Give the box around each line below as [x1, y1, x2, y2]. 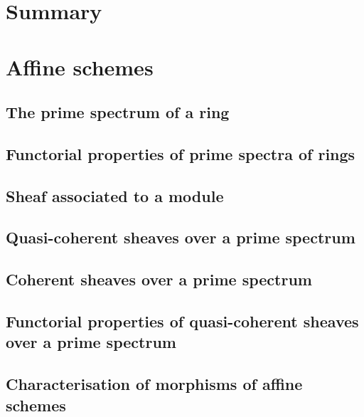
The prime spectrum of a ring [6, 101, 230, 123]
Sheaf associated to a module [6, 184, 224, 206]
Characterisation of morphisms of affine [6, 373, 303, 395]
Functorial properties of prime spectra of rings [6, 142, 355, 164]
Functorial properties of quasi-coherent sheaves [6, 310, 359, 332]
